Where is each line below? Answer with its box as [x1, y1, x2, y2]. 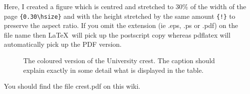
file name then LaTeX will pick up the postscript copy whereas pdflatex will [4, 29, 231, 40]
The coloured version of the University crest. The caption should [23, 55, 215, 66]
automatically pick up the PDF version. [4, 39, 122, 49]
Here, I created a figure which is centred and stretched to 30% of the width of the [4, 1, 247, 11]
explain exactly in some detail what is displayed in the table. [23, 65, 204, 75]
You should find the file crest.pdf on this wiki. [4, 81, 141, 91]
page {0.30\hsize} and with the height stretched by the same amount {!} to [4, 11, 235, 21]
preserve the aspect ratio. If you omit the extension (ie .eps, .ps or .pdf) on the [4, 20, 238, 30]
